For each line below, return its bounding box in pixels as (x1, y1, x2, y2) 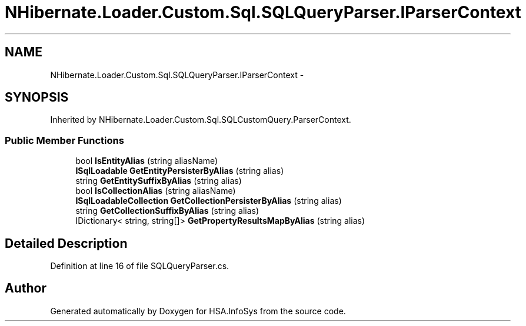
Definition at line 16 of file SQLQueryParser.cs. (50, 261, 229, 271)
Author (5, 281, 46, 296)
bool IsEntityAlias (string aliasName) (75, 156, 218, 166)
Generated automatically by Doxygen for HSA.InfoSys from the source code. (50, 305, 346, 316)
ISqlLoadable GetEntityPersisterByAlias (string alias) (75, 166, 284, 176)
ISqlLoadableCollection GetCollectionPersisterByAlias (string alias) (75, 196, 342, 206)
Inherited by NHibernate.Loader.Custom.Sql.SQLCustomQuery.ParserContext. (50, 115, 351, 125)
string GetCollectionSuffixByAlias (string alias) (75, 206, 259, 216)
